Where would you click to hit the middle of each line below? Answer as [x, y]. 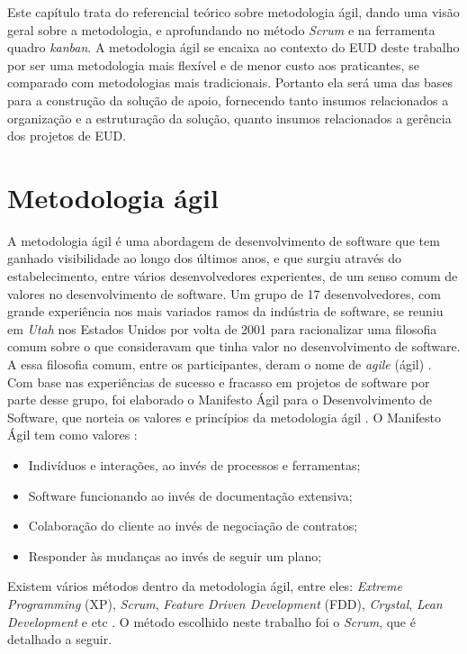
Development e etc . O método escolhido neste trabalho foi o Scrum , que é [211, 621]
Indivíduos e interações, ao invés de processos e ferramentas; [194, 465]
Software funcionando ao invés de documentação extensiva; [190, 495]
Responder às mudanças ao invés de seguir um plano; [175, 555]
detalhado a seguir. [60, 639]
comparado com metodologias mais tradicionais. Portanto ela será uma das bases [230, 82]
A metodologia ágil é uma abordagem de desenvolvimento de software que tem [224, 240]
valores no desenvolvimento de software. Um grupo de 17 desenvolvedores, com [224, 293]
